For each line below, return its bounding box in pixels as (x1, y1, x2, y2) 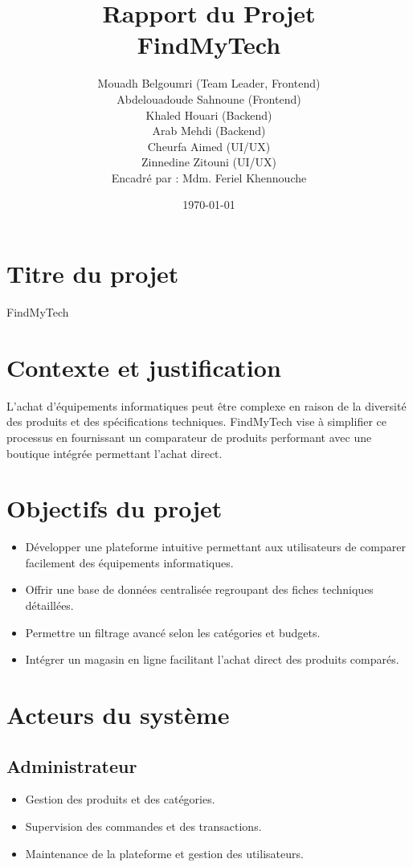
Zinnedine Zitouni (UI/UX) (141, 153, 277, 170)
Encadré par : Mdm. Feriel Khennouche (111, 169, 307, 186)
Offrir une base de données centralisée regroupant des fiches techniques (25, 581, 374, 598)
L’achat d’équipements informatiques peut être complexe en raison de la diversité (6, 397, 407, 414)
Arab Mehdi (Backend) (152, 122, 266, 139)
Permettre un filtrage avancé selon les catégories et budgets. (25, 624, 321, 640)
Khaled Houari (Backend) (145, 106, 272, 123)
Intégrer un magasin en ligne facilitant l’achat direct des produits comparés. (25, 651, 399, 668)
